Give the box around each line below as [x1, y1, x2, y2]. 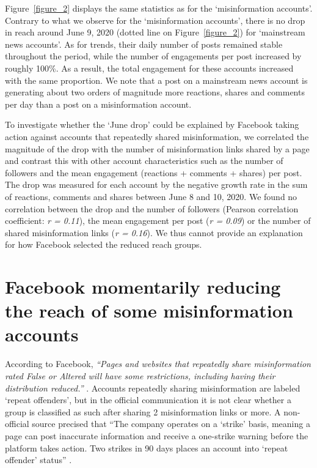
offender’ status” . [5, 453, 72, 466]
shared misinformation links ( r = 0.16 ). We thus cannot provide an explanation [5, 226, 303, 239]
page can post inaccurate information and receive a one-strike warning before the [5, 429, 308, 442]
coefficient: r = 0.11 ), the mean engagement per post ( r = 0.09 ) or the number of [5, 214, 311, 227]
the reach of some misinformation [5, 298, 293, 323]
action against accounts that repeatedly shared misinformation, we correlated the [5, 130, 309, 143]
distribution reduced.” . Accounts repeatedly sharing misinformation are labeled [5, 381, 301, 394]
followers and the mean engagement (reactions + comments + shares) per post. [5, 166, 302, 179]
